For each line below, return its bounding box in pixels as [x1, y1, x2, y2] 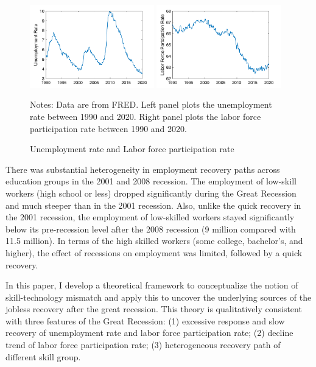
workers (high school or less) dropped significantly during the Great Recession [5, 186, 297, 199]
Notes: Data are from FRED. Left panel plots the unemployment [30, 98, 272, 111]
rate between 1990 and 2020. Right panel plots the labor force [30, 110, 261, 122]
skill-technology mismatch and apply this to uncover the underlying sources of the [5, 290, 312, 303]
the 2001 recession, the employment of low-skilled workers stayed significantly [5, 211, 295, 223]
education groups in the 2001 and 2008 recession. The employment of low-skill [5, 175, 297, 187]
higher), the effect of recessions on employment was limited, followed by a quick [5, 246, 303, 259]
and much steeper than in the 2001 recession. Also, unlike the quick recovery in [5, 198, 301, 211]
